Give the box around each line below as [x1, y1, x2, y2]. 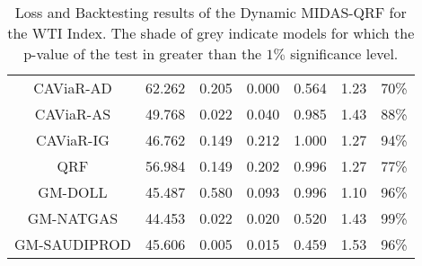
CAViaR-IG [36, 129, 110, 150]
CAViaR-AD [33, 77, 112, 98]
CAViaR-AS [34, 103, 111, 124]
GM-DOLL [38, 182, 108, 202]
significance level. [290, 43, 399, 64]
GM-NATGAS [27, 208, 119, 228]
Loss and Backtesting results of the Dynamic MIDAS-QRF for [14, 2, 407, 22]
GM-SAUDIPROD [14, 234, 131, 254]
